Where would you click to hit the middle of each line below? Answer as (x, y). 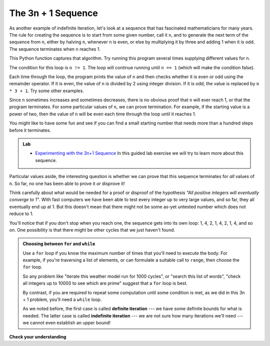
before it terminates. (30, 130)
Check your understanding (38, 336)
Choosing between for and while (59, 244)
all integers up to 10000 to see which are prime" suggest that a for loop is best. (105, 283)
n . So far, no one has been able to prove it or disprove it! (67, 184)
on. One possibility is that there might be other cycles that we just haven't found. (92, 230)
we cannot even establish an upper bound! (67, 323)
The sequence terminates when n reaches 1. (55, 49)
